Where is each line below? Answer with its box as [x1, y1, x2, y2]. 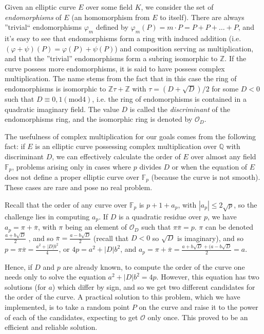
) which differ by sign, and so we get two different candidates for [52, 281, 255, 292]
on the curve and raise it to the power [139, 301, 258, 312]
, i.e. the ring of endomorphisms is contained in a [92, 93, 247, 104]
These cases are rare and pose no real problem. [5, 182, 153, 193]
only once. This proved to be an [147, 311, 248, 322]
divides [139, 161, 161, 172]
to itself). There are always [160, 11, 244, 22]
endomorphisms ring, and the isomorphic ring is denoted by [5, 114, 193, 124]
